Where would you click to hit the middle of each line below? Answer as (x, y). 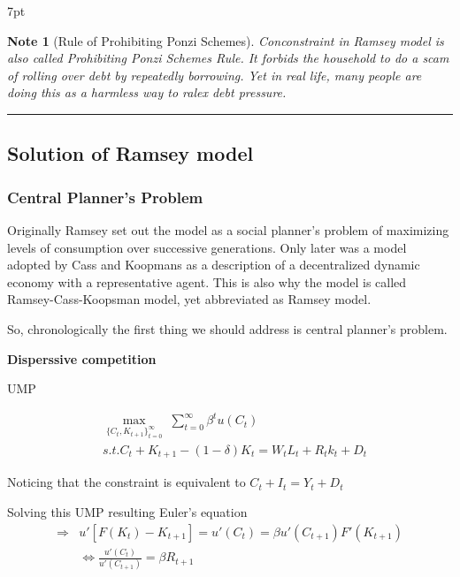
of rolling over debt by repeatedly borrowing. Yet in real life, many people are (215, 75)
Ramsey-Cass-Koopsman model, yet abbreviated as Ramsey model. (189, 299)
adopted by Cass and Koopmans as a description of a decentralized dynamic (214, 265)
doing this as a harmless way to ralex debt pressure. (147, 92)
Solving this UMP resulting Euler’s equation (127, 512)
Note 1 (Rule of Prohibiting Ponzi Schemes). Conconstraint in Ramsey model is (226, 40)
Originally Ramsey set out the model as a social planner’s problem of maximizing (228, 229)
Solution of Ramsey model (130, 153)
